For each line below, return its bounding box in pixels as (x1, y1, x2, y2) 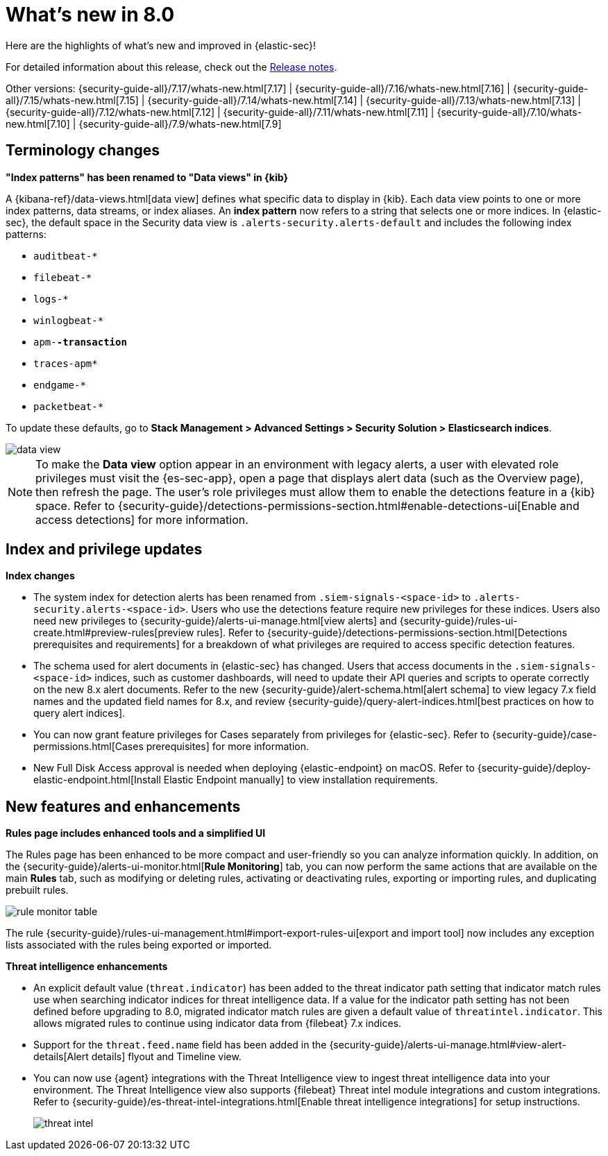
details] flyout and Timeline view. (91, 1051, 242, 1063)
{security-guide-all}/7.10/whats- (437, 105, 582, 118)
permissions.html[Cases (33, 740, 144, 753)
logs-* (33, 293, 69, 305)
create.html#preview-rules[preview (33, 627, 194, 639)
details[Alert (33, 1051, 89, 1063)
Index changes (6, 570, 75, 582)
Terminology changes (6, 142, 160, 160)
